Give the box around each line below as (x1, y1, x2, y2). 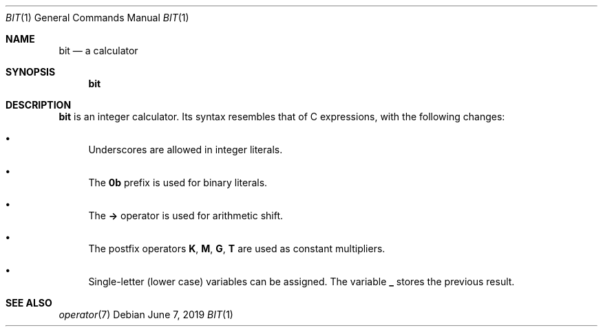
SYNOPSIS (6, 66, 56, 78)
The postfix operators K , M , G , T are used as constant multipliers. (88, 243, 385, 254)
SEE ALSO (6, 297, 52, 309)
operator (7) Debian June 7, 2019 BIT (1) (59, 309, 233, 320)
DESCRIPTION (6, 99, 72, 111)
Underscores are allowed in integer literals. (88, 144, 283, 155)
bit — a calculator (59, 45, 138, 56)
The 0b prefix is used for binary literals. (88, 177, 268, 188)
